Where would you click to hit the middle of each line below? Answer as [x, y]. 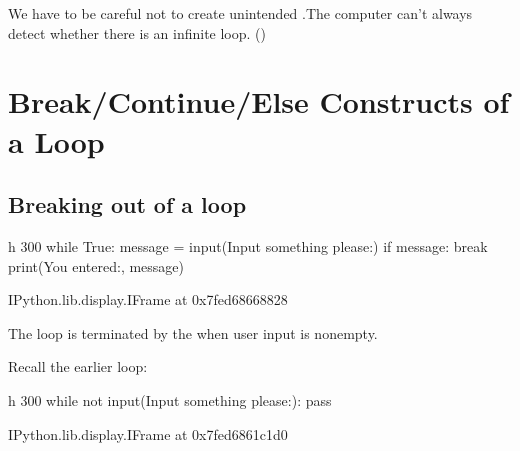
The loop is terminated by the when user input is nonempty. [193, 332]
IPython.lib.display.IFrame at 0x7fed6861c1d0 [148, 433]
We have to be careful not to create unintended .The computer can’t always [240, 13]
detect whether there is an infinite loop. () [137, 32]
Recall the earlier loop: [78, 366]
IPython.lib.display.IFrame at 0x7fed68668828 [148, 299]
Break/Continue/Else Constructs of [259, 101]
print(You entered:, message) [96, 265]
